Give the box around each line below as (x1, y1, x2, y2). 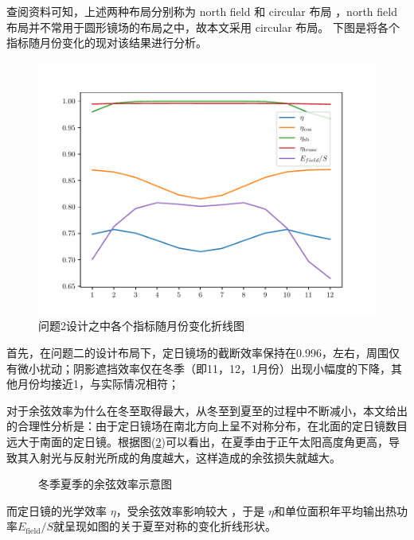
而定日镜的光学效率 (6, 502, 107, 519)
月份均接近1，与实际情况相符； (17, 375, 179, 392)
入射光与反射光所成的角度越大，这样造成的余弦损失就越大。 (28, 449, 341, 465)
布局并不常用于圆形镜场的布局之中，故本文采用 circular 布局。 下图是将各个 (6, 18, 400, 35)
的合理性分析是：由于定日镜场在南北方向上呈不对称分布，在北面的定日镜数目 (6, 418, 408, 434)
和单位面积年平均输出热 (273, 502, 396, 519)
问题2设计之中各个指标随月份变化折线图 (38, 317, 244, 334)
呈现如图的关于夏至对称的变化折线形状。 (64, 518, 276, 534)
